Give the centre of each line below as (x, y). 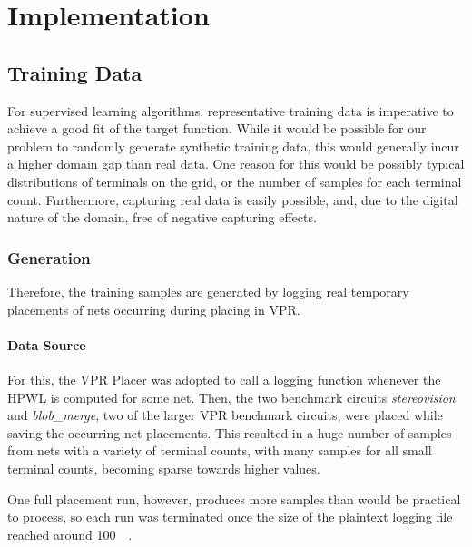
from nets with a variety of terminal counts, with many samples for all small (220, 450)
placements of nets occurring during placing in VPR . (154, 309)
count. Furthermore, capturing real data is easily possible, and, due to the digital (233, 199)
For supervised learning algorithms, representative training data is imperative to (231, 110)
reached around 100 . (70, 534)
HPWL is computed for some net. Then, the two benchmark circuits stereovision (231, 397)
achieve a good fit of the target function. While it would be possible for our (217, 128)
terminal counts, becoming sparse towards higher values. (164, 468)
